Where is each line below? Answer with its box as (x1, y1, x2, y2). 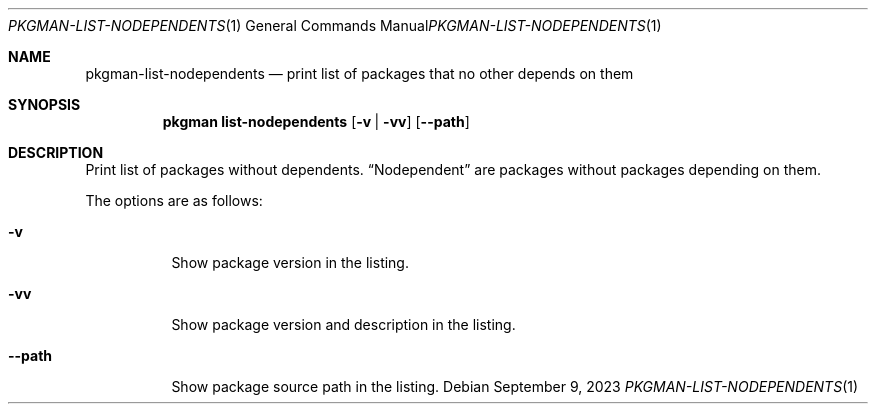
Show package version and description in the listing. (171, 316, 516, 333)
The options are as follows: (85, 192, 263, 209)
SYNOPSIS (8, 96, 81, 113)
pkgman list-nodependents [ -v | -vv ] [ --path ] (162, 113, 470, 130)
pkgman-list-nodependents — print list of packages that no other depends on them (85, 65, 634, 82)
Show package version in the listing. (171, 254, 409, 271)
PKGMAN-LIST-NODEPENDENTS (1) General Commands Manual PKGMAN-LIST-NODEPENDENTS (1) (8, 17, 662, 34)
